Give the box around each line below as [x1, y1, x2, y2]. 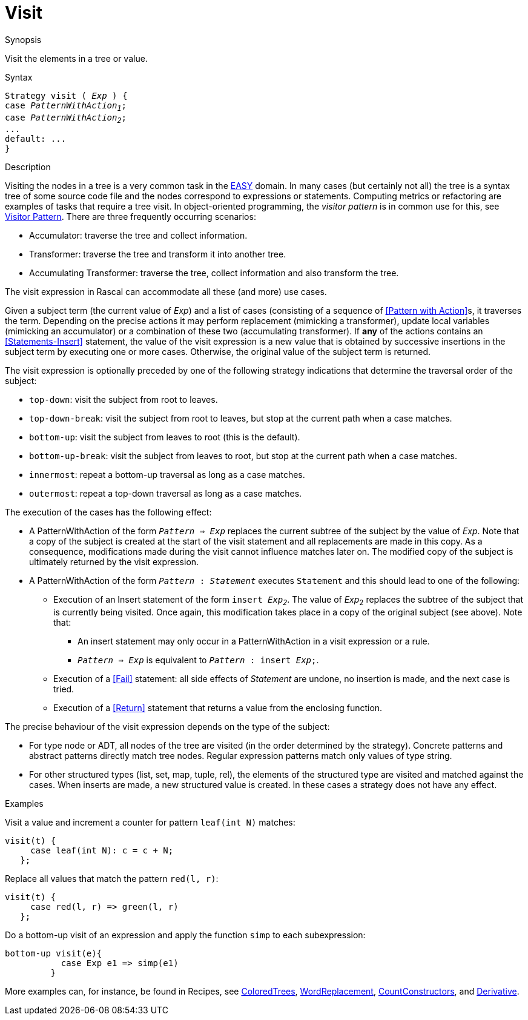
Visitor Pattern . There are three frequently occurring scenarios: [5, 211, 256, 222]
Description [5, 162, 51, 173]
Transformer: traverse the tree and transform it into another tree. [29, 249, 286, 260]
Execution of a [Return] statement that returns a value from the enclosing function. [53, 703, 383, 714]
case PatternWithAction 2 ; [5, 112, 127, 125]
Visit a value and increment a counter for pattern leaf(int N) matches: [5, 817, 295, 828]
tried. [53, 684, 74, 695]
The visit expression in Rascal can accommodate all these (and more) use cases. [5, 286, 327, 297]
